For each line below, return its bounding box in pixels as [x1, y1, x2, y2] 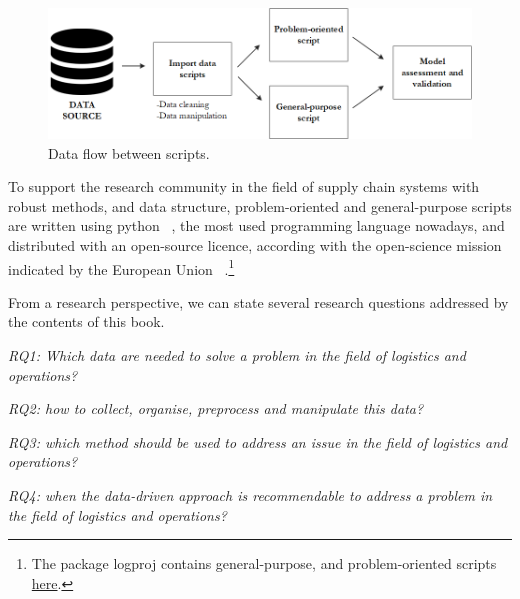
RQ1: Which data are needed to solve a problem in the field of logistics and [8, 345, 466, 366]
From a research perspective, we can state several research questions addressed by [8, 291, 509, 312]
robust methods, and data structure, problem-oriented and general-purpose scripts [8, 195, 512, 216]
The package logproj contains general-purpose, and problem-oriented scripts [31, 553, 497, 574]
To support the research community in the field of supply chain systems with [8, 176, 480, 197]
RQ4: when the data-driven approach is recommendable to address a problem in [8, 485, 493, 505]
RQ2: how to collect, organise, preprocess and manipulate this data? [8, 398, 424, 419]
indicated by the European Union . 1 [8, 255, 235, 279]
